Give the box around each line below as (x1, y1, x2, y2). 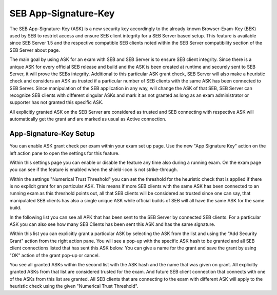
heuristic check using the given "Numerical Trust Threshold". (9, 283, 138, 289)
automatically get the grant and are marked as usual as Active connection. (9, 116, 167, 122)
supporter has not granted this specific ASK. (9, 99, 104, 106)
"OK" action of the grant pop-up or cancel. (9, 252, 100, 258)
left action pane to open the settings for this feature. (9, 150, 120, 156)
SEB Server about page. (9, 47, 61, 53)
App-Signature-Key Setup (9, 130, 95, 138)
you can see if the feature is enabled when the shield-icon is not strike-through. (9, 166, 178, 173)
